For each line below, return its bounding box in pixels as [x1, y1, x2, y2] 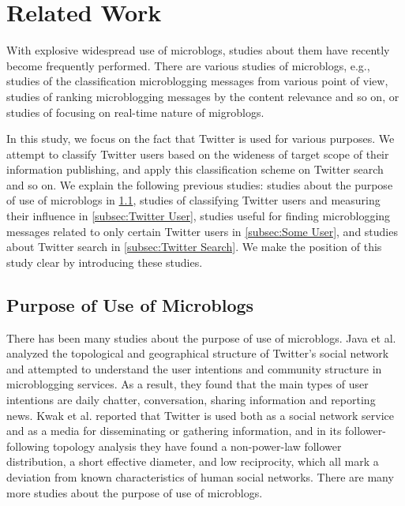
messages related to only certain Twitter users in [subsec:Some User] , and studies [6, 223, 398, 239]
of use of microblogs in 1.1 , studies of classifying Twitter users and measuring [6, 192, 381, 208]
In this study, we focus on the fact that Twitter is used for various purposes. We [6, 130, 395, 147]
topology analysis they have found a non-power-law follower [53, 437, 342, 454]
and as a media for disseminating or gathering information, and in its [6, 422, 342, 439]
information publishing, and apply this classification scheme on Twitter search [6, 161, 384, 178]
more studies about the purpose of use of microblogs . [6, 484, 263, 500]
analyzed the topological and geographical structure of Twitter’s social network [6, 345, 389, 362]
